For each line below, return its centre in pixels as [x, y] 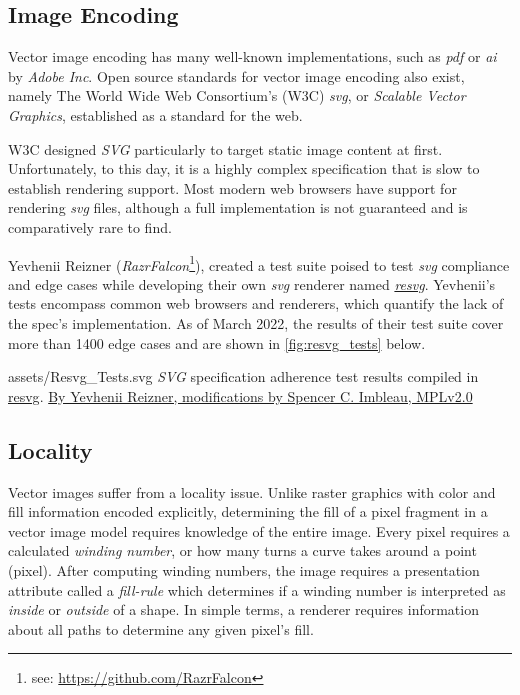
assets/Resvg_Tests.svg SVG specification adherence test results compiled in [243, 376]
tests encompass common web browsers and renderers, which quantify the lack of [256, 303]
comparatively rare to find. [90, 226]
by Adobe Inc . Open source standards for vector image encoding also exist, [236, 75]
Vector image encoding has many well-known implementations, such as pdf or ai [252, 56]
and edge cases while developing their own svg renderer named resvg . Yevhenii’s [252, 283]
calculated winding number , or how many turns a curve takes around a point [242, 550]
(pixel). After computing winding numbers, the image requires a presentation [244, 569]
